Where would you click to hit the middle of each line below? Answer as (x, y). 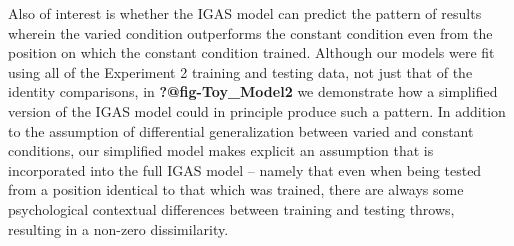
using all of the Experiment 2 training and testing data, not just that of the (240, 71)
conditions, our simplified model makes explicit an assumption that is (221, 150)
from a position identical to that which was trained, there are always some (236, 189)
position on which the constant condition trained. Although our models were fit (251, 52)
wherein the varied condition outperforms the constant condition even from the (250, 32)
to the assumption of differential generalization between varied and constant (241, 130)
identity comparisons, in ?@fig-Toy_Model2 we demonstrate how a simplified (253, 91)
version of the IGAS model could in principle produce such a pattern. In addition (257, 110)
